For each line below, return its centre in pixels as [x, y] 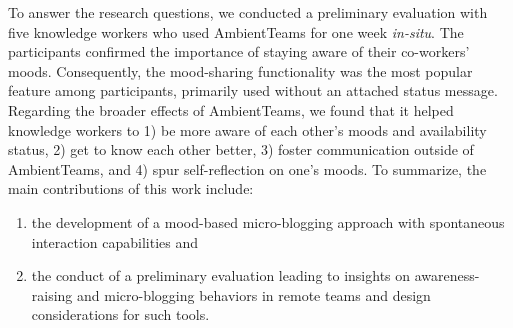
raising [52, 294]
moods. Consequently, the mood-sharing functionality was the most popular [240, 70]
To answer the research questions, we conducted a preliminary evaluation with [248, 12]
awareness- [447, 275]
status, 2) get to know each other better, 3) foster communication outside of [241, 149]
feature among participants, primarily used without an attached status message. [253, 90]
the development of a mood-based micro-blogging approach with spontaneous [268, 221]
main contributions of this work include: [131, 188]
